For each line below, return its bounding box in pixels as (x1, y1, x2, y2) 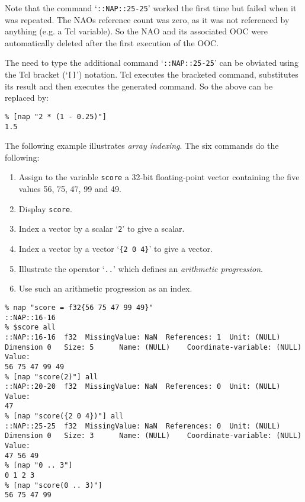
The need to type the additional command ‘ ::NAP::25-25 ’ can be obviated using (5, 56, 298, 69)
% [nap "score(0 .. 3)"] (5, 481, 102, 490)
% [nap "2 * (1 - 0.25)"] (5, 112, 107, 121)
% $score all (5, 323, 56, 332)
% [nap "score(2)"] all (5, 372, 98, 381)
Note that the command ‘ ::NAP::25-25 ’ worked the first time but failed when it (5, 2, 297, 14)
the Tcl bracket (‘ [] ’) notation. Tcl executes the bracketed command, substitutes (5, 68, 298, 81)
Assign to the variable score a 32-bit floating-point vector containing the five (18, 171, 300, 183)
